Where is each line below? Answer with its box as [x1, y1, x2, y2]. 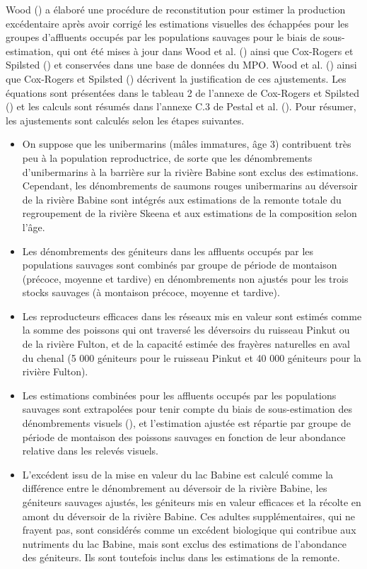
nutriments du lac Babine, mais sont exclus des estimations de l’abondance [22, 536, 346, 551]
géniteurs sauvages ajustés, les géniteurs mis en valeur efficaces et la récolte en [22, 495, 361, 509]
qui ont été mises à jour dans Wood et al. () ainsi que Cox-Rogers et [57, 43, 354, 58]
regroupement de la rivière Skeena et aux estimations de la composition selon [22, 206, 357, 221]
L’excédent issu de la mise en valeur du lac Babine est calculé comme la [22, 467, 334, 481]
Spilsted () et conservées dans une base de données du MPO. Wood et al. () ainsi [6, 57, 357, 72]
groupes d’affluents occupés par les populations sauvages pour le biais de [6, 30, 320, 45]
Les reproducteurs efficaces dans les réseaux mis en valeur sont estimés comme [22, 308, 362, 323]
